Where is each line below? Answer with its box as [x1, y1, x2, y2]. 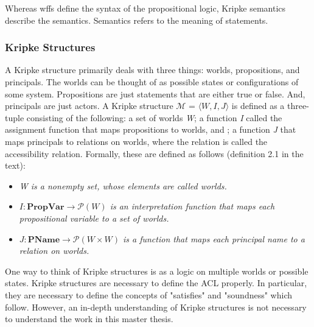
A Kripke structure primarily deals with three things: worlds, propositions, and [5, 63, 300, 76]
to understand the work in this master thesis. [5, 312, 173, 325]
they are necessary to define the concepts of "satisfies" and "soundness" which [5, 288, 292, 301]
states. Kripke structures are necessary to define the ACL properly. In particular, [5, 276, 307, 289]
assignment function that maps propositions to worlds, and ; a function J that [5, 123, 296, 136]
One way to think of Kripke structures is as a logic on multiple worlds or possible [5, 264, 309, 277]
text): [5, 159, 26, 172]
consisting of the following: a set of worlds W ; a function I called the [26, 111, 282, 124]
